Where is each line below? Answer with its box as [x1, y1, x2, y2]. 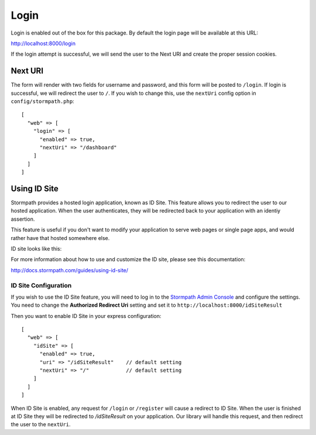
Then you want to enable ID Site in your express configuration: [11, 312, 162, 319]
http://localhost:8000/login [11, 40, 76, 47]
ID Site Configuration [11, 281, 72, 289]
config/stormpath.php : [11, 98, 74, 105]
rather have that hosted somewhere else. [11, 234, 110, 241]
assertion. [11, 215, 35, 222]
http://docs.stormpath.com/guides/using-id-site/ [11, 266, 129, 273]
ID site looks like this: [11, 245, 62, 252]
